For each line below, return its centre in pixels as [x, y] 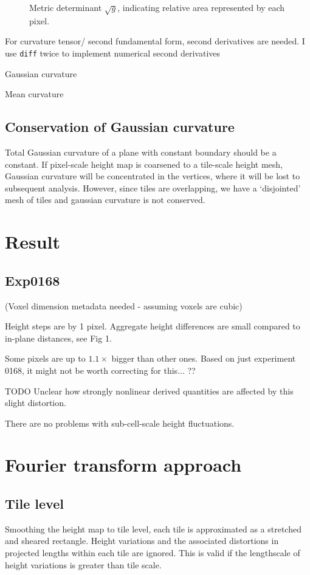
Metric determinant [66, 7]
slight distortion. [36, 403]
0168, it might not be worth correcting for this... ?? [100, 370]
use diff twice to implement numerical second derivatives [113, 53]
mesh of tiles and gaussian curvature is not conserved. [105, 200]
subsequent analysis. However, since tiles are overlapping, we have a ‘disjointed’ [153, 188]
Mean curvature [34, 94]
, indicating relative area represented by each [201, 7]
